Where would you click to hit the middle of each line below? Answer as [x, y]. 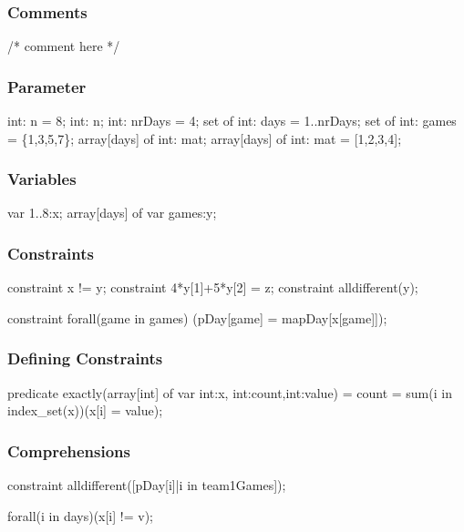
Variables [42, 179]
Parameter [47, 86]
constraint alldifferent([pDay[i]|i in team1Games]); [147, 485]
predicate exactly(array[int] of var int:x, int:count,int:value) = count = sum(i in [230, 392]
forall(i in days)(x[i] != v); [80, 515]
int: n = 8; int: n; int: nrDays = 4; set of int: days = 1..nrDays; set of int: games [232, 121]
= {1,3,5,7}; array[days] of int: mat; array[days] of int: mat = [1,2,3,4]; [205, 138]
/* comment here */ [64, 46]
